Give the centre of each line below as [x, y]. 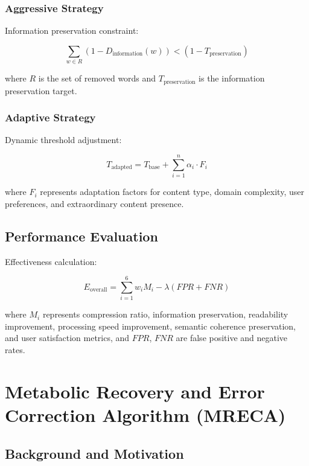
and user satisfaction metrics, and [67, 338]
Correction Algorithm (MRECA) [145, 414]
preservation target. [41, 90]
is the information [232, 78]
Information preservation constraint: [72, 30]
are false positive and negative [232, 338]
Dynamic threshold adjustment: [63, 140]
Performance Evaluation [81, 236]
